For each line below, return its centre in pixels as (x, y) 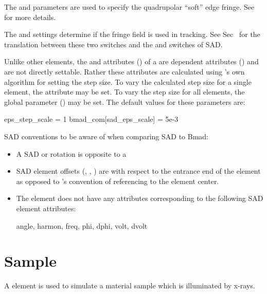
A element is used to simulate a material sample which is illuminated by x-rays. (130, 286)
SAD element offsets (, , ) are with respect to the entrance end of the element (138, 171)
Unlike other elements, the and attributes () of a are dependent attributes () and (131, 61)
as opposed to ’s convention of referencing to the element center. (118, 181)
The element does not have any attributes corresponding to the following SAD (140, 198)
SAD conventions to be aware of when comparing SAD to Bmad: (106, 136)
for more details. (30, 17)
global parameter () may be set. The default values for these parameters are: (125, 102)
